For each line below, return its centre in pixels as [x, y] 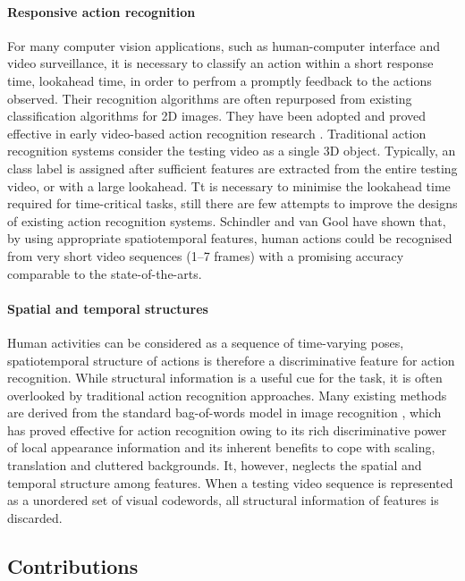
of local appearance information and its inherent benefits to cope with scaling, [221, 447]
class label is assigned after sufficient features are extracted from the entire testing [232, 168]
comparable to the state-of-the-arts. [105, 273]
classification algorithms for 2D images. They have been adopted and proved [217, 116]
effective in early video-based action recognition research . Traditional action [217, 133]
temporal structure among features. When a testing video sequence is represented [230, 482]
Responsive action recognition [101, 11]
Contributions [73, 565]
